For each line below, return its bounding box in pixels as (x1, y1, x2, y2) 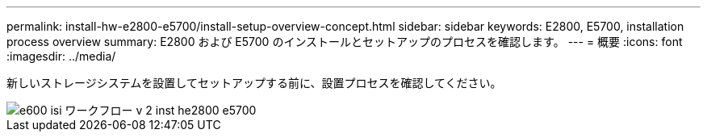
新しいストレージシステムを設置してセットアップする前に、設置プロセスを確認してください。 (6, 76, 502, 90)
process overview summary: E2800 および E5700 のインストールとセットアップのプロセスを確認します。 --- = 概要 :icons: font (6, 35, 683, 48)
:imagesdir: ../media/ (6, 49, 116, 63)
